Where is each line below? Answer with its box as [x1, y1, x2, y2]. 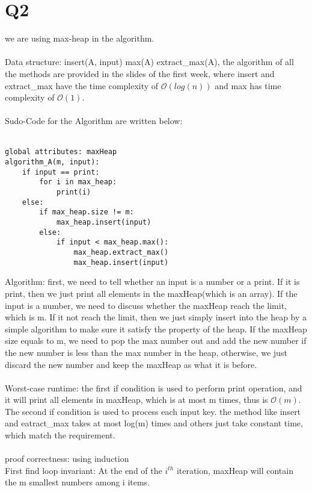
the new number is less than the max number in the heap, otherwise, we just [5, 346, 287, 358]
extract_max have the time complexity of [5, 79, 159, 92]
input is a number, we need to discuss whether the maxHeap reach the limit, [5, 299, 287, 311]
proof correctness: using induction [5, 452, 129, 465]
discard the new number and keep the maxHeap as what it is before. [5, 358, 257, 370]
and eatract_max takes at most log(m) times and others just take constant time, [5, 417, 303, 429]
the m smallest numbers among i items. [5, 476, 150, 488]
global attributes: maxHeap [5, 148, 117, 157]
